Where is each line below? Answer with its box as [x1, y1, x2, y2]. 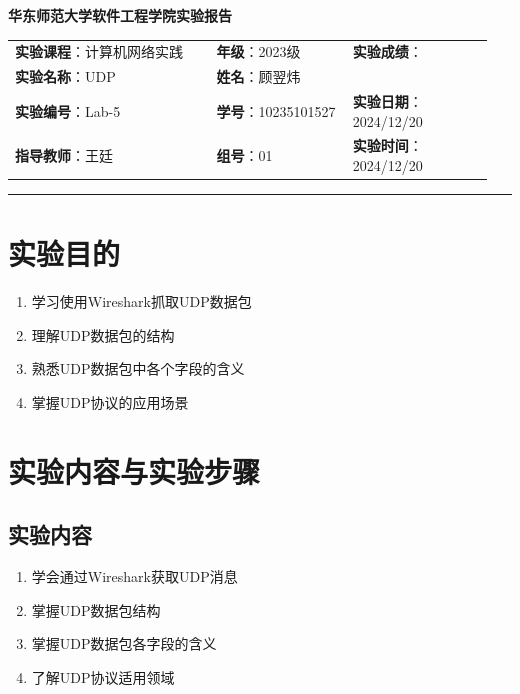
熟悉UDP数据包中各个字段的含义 [31, 358, 245, 379]
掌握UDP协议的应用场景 [31, 392, 189, 413]
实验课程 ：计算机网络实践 [15, 41, 183, 62]
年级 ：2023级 [216, 41, 301, 62]
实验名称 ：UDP [15, 66, 116, 87]
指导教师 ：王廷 [15, 145, 113, 166]
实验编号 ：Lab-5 [15, 100, 121, 121]
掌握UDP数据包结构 [31, 599, 161, 620]
